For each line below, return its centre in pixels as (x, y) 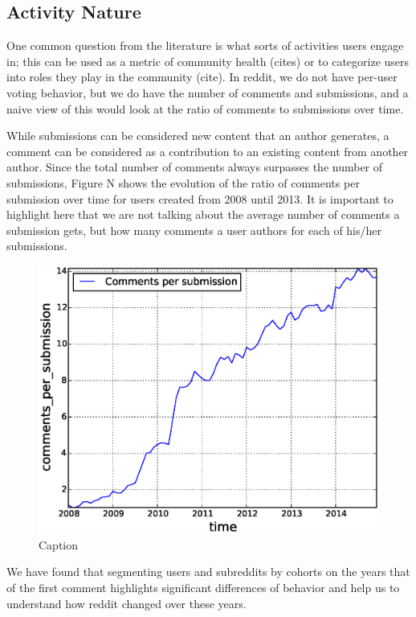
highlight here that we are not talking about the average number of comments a (203, 214)
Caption (59, 544)
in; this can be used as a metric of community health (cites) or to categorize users (208, 61)
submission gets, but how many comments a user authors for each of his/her (194, 230)
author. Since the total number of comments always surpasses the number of (195, 167)
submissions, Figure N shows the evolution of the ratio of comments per (183, 182)
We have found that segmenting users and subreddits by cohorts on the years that (208, 572)
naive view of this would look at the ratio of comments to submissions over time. (205, 108)
